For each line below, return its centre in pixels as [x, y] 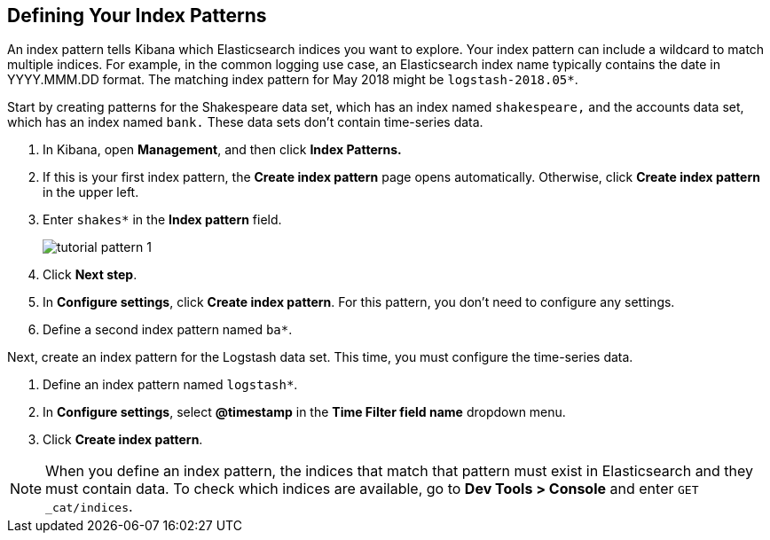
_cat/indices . [89, 507]
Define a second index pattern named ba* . [168, 330]
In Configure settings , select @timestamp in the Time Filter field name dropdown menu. [304, 412]
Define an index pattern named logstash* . [170, 385]
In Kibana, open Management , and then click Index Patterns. [222, 150]
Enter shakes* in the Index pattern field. [162, 220]
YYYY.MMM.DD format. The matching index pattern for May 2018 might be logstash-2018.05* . [293, 80]
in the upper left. [91, 192]
